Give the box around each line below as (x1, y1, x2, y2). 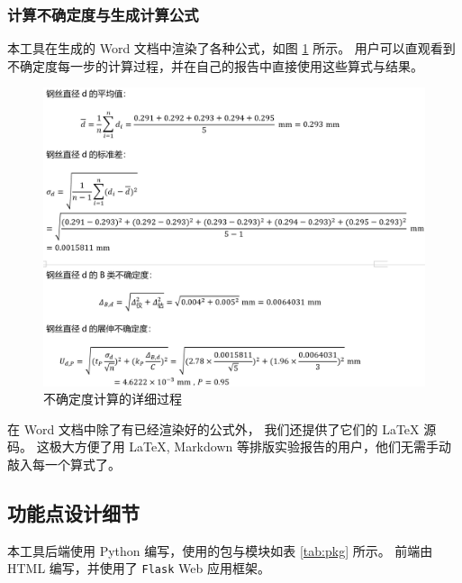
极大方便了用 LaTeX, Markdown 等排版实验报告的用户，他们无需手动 (49, 437, 451, 456)
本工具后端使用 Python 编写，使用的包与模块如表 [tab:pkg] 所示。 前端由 (7, 541, 433, 560)
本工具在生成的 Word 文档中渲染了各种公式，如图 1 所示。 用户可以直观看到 (7, 39, 456, 58)
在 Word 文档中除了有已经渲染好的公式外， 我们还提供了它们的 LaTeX (7, 419, 420, 438)
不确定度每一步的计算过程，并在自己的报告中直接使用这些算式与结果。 (7, 56, 423, 75)
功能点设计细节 (7, 499, 140, 527)
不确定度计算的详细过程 (43, 389, 182, 408)
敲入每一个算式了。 (7, 455, 121, 474)
